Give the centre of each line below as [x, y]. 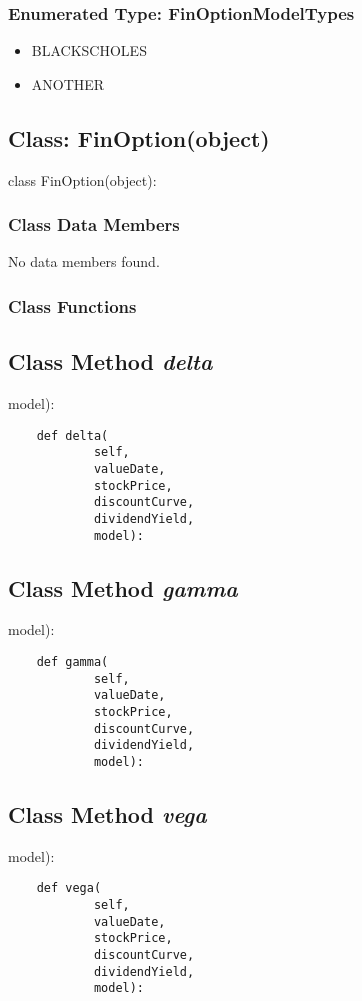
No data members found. [84, 261]
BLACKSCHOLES [89, 50]
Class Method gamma [123, 587]
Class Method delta [110, 361]
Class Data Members [94, 224]
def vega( [69, 888]
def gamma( [72, 662]
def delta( [72, 435]
